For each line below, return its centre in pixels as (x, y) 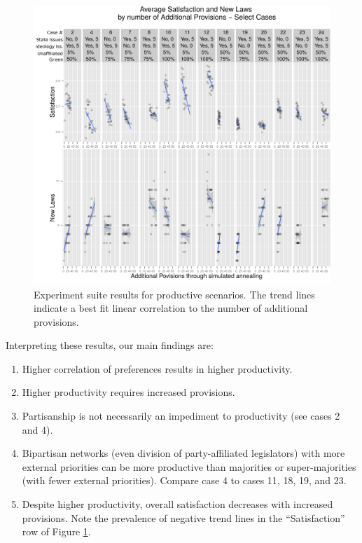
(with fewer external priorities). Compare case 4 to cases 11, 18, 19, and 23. (184, 480)
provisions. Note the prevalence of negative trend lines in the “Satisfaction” (183, 517)
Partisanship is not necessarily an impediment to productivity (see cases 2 (181, 416)
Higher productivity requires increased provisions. (128, 392)
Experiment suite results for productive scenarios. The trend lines (174, 294)
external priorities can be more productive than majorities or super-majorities (189, 466)
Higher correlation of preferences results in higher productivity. (157, 368)
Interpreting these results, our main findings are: (110, 345)
